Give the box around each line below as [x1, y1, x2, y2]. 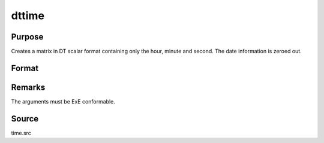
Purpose [11, 32, 44, 42]
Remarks [11, 82, 46, 92]
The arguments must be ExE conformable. [11, 98, 115, 105]
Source [11, 114, 39, 124]
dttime [11, 9, 45, 22]
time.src [11, 129, 31, 136]
